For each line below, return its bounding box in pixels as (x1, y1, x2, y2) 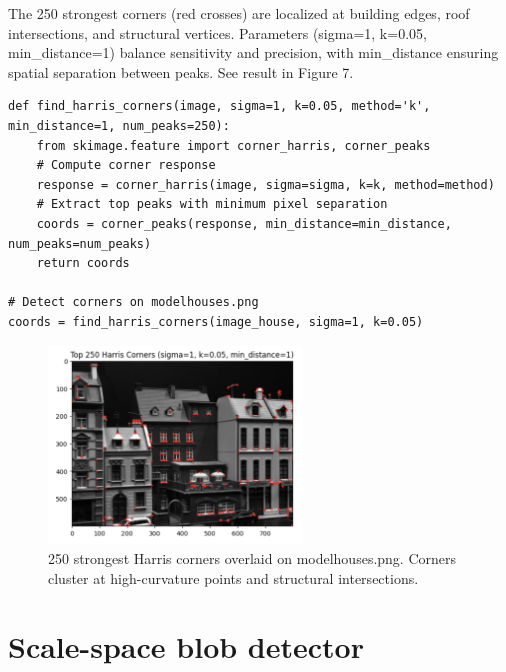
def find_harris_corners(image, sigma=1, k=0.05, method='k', (8, 99, 431, 114)
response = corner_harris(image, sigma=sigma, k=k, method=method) (36, 177, 495, 192)
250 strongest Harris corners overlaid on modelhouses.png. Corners (48, 548, 457, 569)
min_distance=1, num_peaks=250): (8, 118, 230, 133)
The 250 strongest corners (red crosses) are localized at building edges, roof (8, 3, 470, 23)
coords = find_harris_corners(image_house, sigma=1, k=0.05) (8, 314, 424, 329)
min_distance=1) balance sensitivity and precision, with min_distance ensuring (8, 42, 499, 63)
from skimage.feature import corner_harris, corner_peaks (36, 138, 431, 153)
